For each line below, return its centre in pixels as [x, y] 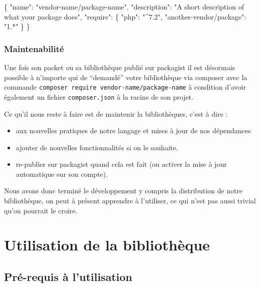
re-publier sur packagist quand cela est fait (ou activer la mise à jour [121, 164]
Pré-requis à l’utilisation [68, 277]
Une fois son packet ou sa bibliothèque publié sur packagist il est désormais [120, 67]
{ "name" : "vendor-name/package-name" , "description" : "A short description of [124, 7]
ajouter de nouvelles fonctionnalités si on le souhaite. [97, 147]
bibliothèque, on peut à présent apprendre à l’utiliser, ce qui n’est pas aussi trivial [130, 201]
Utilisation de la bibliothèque [107, 245]
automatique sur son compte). [62, 174]
